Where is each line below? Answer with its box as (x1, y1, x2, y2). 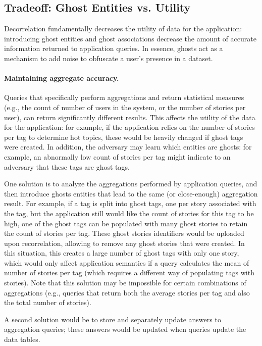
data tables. (4, 334, 40, 344)
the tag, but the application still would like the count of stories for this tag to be (4, 208, 254, 218)
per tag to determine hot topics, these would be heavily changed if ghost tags (4, 131, 243, 142)
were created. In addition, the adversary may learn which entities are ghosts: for (4, 141, 252, 152)
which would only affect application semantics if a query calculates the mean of (4, 257, 249, 268)
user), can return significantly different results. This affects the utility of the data (4, 112, 255, 122)
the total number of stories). (4, 297, 91, 308)
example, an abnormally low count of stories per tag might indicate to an (4, 151, 231, 162)
